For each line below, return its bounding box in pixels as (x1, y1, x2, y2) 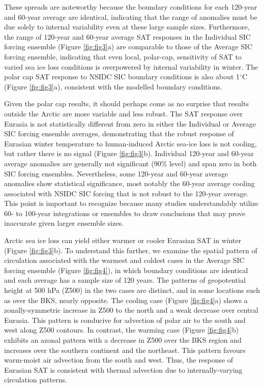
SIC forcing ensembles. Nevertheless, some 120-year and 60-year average (4, 168, 228, 178)
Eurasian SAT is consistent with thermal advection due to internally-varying (4, 364, 243, 375)
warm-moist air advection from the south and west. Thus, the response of (4, 354, 233, 365)
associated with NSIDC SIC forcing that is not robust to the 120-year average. (4, 188, 249, 198)
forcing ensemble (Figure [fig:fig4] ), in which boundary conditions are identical (4, 264, 248, 275)
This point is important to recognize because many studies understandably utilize (4, 198, 258, 208)
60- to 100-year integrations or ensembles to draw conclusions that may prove (4, 207, 246, 218)
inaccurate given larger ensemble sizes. (4, 218, 124, 228)
